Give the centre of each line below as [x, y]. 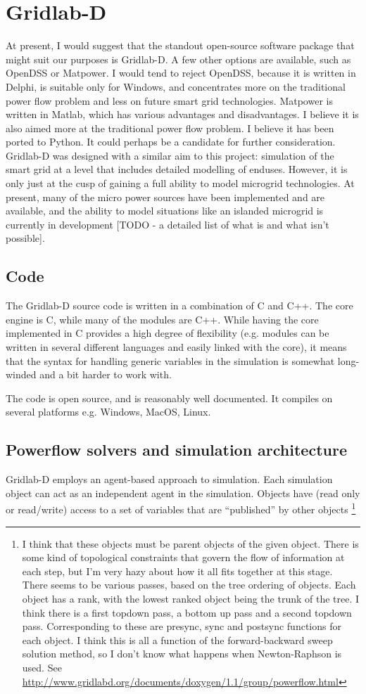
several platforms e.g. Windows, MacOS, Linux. [108, 412]
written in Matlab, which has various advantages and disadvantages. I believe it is [182, 114]
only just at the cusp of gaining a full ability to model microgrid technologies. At [180, 183]
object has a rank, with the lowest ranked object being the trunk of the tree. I [191, 598]
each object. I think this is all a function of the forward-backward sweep [177, 640]
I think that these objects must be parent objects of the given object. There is [190, 543]
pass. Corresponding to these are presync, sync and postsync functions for [182, 626]
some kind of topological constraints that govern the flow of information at [183, 557]
